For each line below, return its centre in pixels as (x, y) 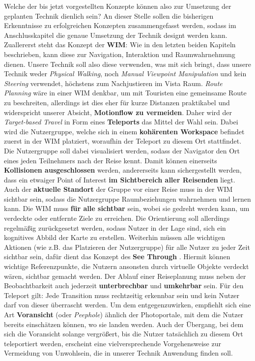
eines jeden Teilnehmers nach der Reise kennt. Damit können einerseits (111, 160)
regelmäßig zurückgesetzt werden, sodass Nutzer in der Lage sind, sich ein (115, 227)
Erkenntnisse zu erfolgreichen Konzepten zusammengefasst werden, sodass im (120, 25)
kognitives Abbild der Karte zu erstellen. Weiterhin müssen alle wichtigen (115, 237)
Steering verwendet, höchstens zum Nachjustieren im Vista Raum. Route (113, 83)
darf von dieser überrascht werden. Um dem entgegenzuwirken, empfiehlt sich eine (127, 305)
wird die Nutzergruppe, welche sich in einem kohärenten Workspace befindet (124, 131)
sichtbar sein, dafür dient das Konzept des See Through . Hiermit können (117, 256)
